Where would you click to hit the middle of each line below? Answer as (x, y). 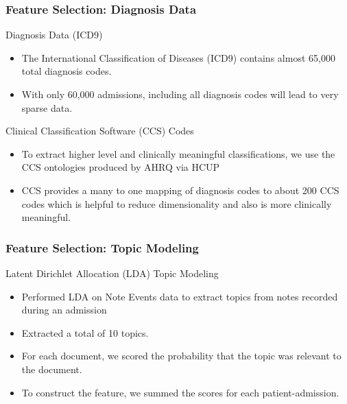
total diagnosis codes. (67, 71)
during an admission (64, 310)
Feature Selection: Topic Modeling (102, 247)
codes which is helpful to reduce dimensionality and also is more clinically (177, 203)
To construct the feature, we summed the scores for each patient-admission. (180, 392)
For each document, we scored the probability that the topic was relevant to (181, 356)
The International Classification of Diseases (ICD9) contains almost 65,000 (178, 57)
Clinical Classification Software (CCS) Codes (100, 131)
